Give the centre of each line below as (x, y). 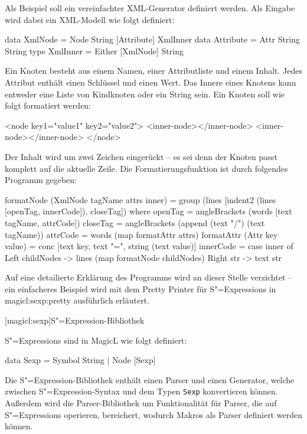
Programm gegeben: (41, 180)
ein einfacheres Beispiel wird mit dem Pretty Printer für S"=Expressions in (141, 288)
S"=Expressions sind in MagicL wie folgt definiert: (96, 340)
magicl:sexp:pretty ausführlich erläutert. (77, 300)
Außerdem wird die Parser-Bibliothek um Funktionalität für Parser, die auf (141, 403)
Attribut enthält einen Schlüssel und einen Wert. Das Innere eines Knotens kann (151, 82)
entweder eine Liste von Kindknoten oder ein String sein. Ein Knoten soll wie (145, 94)
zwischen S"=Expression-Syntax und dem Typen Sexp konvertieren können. (141, 391)
